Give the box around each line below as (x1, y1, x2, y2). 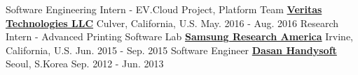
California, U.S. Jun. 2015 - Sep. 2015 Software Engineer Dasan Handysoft (6, 42, 337, 57)
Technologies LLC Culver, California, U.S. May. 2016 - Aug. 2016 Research (6, 15, 339, 30)
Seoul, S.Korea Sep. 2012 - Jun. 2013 (6, 56, 164, 71)
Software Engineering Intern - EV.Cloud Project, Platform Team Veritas (6, 2, 322, 16)
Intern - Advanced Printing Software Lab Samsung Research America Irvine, (6, 29, 353, 44)
